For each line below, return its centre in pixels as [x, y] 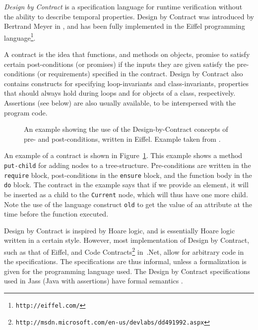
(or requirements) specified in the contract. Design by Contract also [140, 74]
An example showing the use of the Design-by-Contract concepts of [126, 129]
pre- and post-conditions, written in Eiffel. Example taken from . [122, 138]
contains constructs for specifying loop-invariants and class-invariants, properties [126, 83]
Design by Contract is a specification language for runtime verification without [123, 6]
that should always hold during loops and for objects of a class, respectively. [120, 93]
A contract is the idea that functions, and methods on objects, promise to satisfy [127, 54]
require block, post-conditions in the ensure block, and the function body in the [128, 175]
